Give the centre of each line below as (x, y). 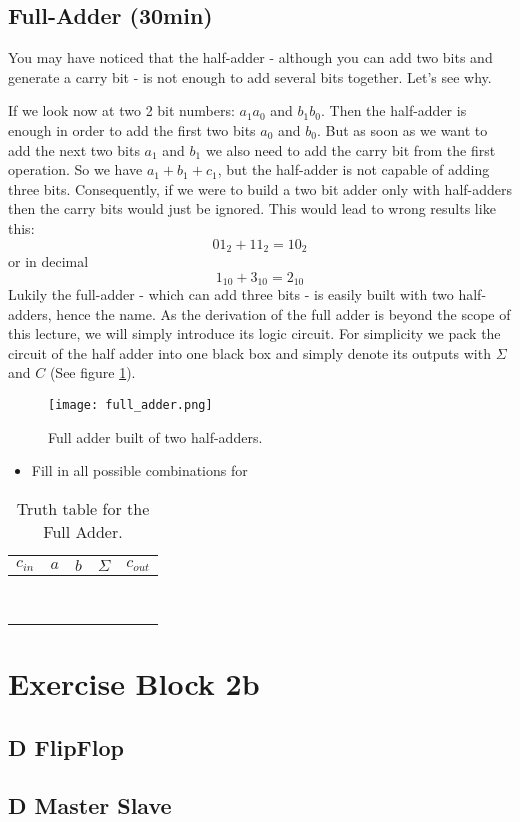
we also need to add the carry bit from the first (350, 149)
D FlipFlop (66, 746)
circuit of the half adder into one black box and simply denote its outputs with (249, 352)
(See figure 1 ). (92, 372)
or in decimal (48, 261)
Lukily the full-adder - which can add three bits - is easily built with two (231, 294)
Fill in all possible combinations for (139, 470)
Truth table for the (83, 508)
